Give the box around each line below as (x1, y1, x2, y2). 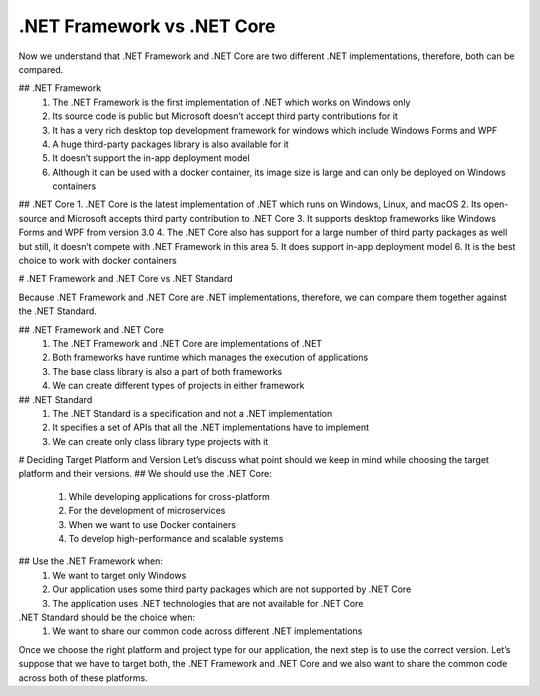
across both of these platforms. (18, 671, 149, 684)
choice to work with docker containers (18, 255, 177, 267)
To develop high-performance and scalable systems (68, 533, 284, 545)
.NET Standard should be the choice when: (18, 611, 195, 623)
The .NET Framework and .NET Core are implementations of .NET (52, 337, 323, 349)
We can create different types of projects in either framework (52, 380, 305, 392)
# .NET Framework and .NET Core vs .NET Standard (18, 273, 233, 285)
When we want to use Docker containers (68, 518, 237, 530)
